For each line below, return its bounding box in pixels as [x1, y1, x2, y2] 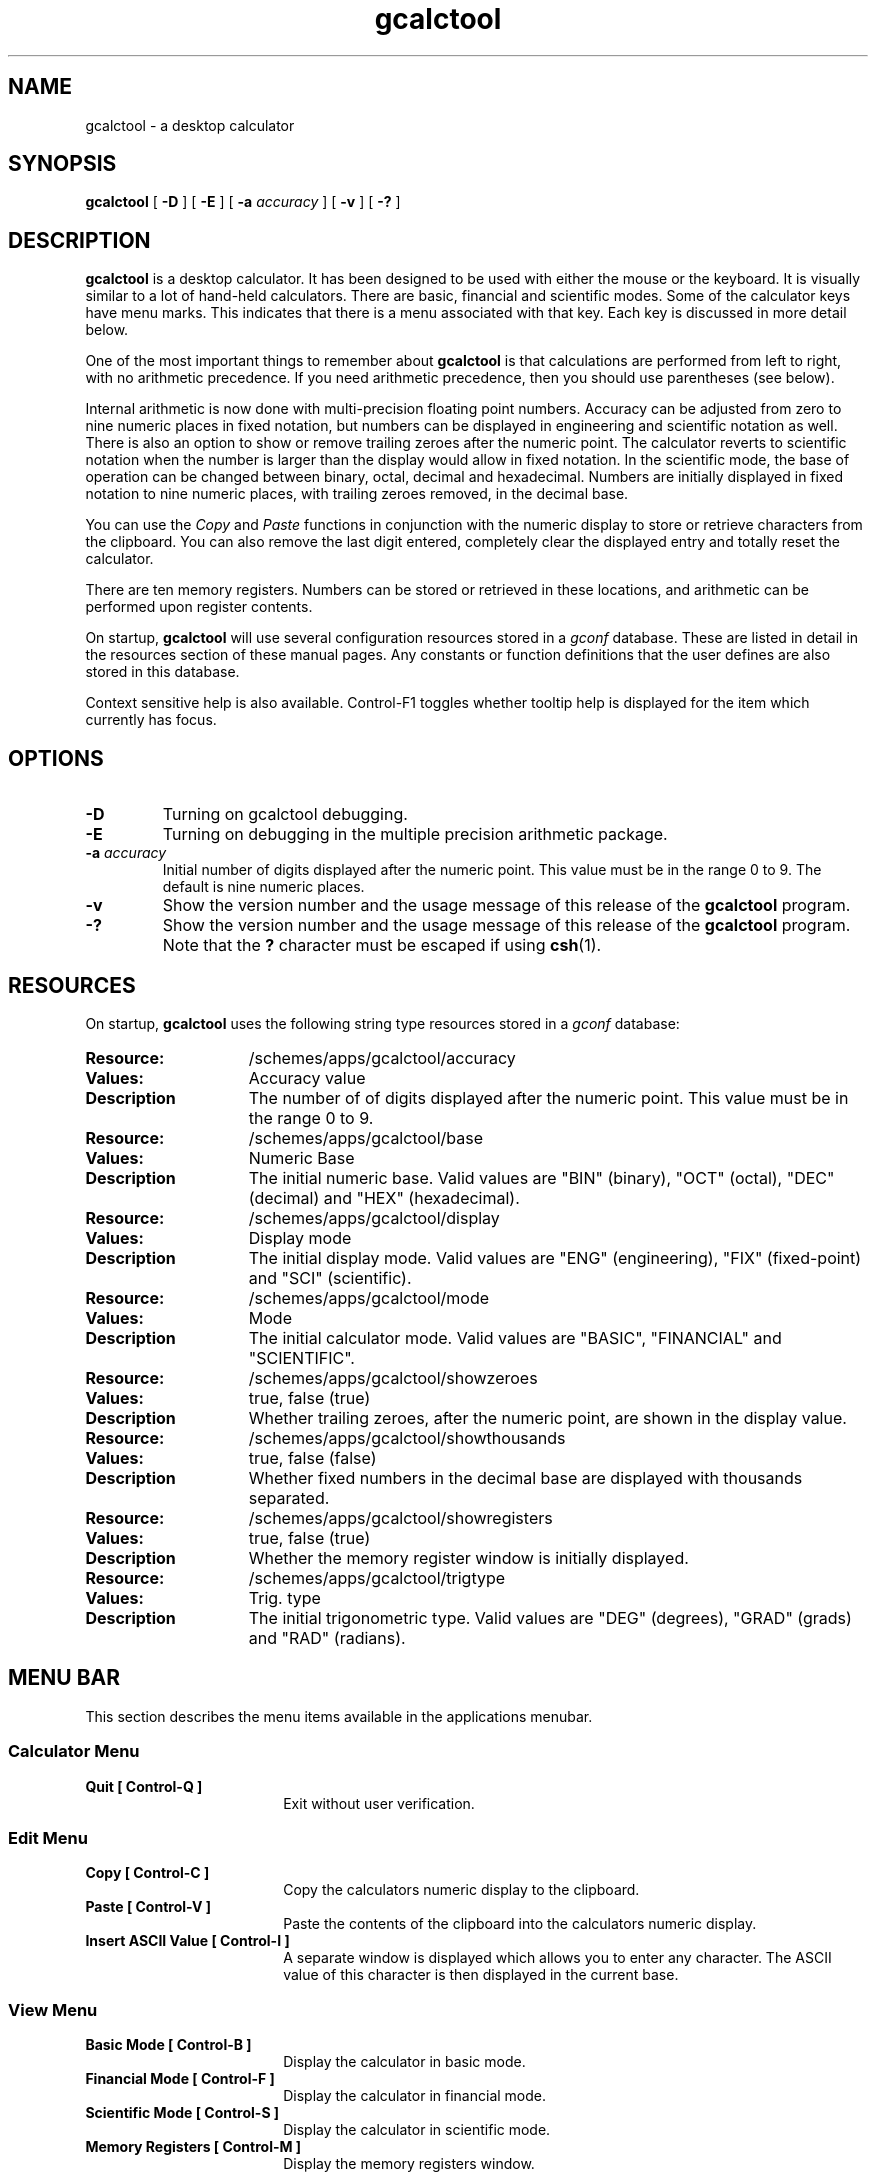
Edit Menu [8, 1827, 88, 1848]
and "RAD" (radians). [248, 1627, 406, 1648]
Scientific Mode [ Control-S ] [85, 2104, 280, 2122]
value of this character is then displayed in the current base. [283, 1966, 679, 1984]
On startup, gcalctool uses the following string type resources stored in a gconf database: [85, 1014, 680, 1032]
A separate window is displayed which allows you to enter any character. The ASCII [283, 1949, 832, 1967]
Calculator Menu [8, 1741, 140, 1762]
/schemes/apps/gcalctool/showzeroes [248, 1367, 538, 1388]
